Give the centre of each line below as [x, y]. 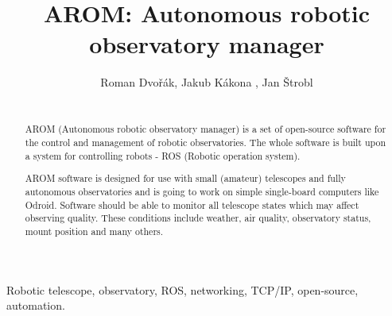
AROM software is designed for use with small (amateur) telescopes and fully [185, 178]
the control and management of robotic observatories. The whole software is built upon [206, 143]
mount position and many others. [94, 231]
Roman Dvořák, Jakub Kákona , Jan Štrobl [207, 82]
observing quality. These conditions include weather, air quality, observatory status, [198, 218]
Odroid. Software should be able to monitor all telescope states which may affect [192, 204]
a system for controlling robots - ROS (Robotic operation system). [163, 155]
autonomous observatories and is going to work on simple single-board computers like [202, 191]
